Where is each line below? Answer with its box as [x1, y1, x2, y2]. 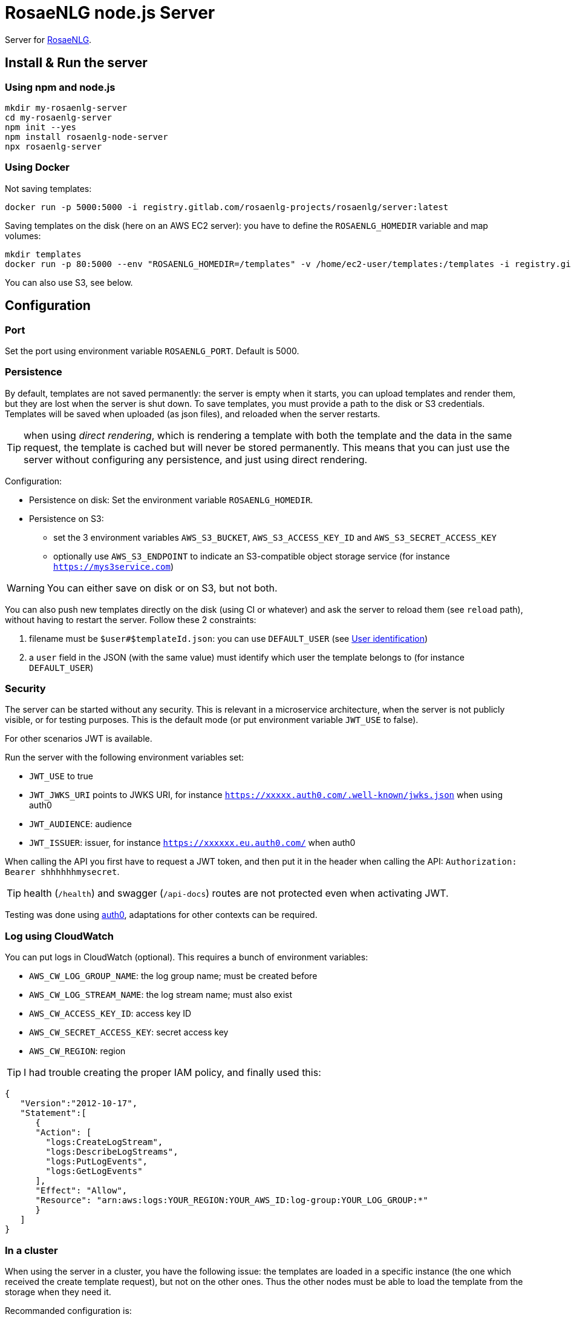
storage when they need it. [5, 1286, 111, 1297]
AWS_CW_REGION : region [29, 1046, 126, 1057]
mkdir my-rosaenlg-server [5, 102, 128, 113]
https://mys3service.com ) [53, 561, 174, 572]
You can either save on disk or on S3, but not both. [47, 581, 278, 594]
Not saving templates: [5, 183, 92, 194]
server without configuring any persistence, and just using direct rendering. [24, 453, 368, 466]
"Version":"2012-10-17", [20, 1098, 138, 1109]
